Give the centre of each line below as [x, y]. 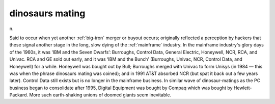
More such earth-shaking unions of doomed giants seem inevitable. [100, 95]
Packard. [19, 95]
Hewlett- [243, 88]
